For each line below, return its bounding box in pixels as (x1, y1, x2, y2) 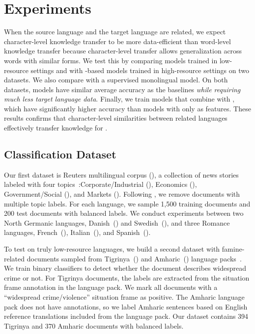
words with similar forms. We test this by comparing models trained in (4, 55, 218, 65)
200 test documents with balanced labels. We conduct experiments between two (4, 208, 244, 218)
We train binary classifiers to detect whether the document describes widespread (4, 263, 247, 273)
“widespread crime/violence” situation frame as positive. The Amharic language (4, 291, 245, 302)
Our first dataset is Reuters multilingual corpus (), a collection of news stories (4, 169, 239, 180)
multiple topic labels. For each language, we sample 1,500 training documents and (4, 198, 251, 208)
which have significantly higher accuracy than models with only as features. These (4, 103, 251, 113)
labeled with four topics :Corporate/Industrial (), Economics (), (4, 179, 197, 189)
